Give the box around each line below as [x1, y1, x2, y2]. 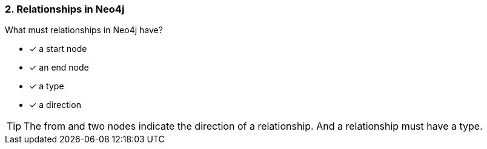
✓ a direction [29, 100, 81, 110]
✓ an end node [29, 62, 89, 73]
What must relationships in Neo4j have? [5, 25, 163, 36]
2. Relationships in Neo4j [5, 3, 125, 15]
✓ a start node [29, 43, 87, 54]
